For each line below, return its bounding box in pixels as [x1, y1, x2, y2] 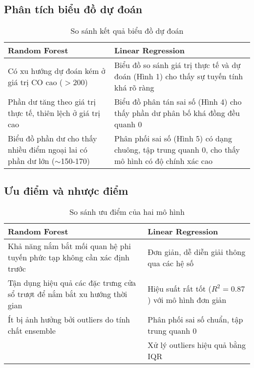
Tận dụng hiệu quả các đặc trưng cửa [8, 277, 136, 289]
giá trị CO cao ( [8, 76, 63, 88]
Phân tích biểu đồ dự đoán [4, 1, 143, 17]
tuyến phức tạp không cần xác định [8, 252, 129, 263]
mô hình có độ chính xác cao [114, 155, 212, 167]
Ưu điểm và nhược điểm [4, 183, 128, 198]
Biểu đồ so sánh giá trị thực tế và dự [114, 59, 241, 71]
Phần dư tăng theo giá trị [8, 96, 96, 108]
